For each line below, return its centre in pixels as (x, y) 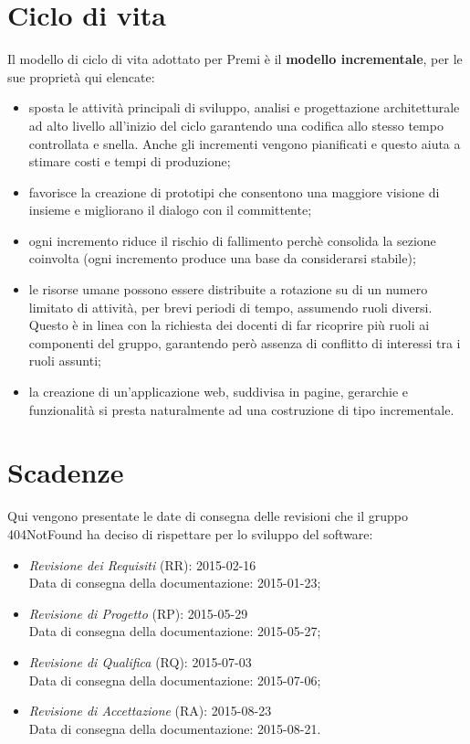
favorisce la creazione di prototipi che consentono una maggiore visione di (234, 191)
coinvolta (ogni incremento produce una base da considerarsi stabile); (222, 258)
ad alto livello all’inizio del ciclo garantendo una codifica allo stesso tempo (236, 125)
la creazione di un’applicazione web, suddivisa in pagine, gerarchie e (219, 392)
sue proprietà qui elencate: (81, 76)
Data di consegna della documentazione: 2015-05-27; (175, 631)
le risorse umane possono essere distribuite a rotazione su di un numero (228, 289)
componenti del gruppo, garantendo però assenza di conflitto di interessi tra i (245, 342)
